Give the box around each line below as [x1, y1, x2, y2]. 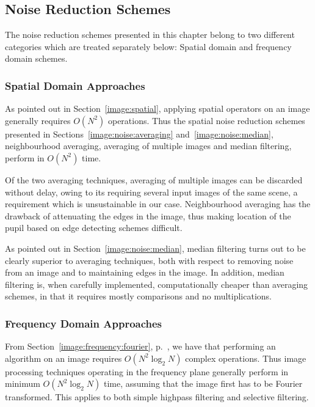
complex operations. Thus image [185, 351, 306, 364]
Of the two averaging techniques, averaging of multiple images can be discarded [5, 173, 303, 186]
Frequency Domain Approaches [5, 315, 162, 331]
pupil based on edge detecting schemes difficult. [5, 221, 183, 234]
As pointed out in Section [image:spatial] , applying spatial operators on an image [5, 102, 310, 115]
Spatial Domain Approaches [5, 78, 145, 93]
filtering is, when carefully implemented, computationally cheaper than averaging [5, 277, 308, 290]
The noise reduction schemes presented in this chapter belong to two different [5, 28, 295, 41]
